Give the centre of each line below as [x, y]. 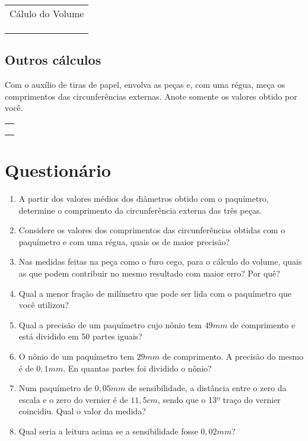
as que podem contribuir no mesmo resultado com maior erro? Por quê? [149, 273]
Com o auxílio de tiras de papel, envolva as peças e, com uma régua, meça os [145, 85]
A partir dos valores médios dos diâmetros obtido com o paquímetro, [144, 199]
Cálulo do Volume [47, 13]
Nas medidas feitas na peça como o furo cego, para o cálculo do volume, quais [160, 261]
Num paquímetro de [55, 388]
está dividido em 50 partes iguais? [80, 336]
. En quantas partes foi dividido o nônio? [137, 368]
